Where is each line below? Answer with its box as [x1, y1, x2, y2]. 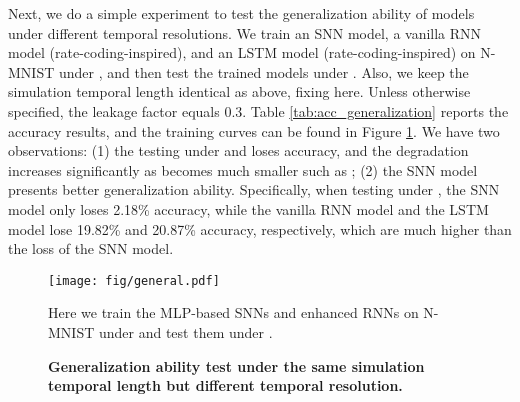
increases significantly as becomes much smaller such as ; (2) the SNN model [8, 159, 478, 180]
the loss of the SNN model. [8, 238, 174, 259]
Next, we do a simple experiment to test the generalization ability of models [8, 3, 475, 23]
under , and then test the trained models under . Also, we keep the [58, 61, 469, 82]
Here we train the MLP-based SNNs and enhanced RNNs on [48, 302, 419, 323]
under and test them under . [98, 321, 273, 342]
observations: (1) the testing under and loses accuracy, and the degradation [8, 140, 469, 161]
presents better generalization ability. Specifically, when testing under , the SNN [8, 179, 500, 200]
